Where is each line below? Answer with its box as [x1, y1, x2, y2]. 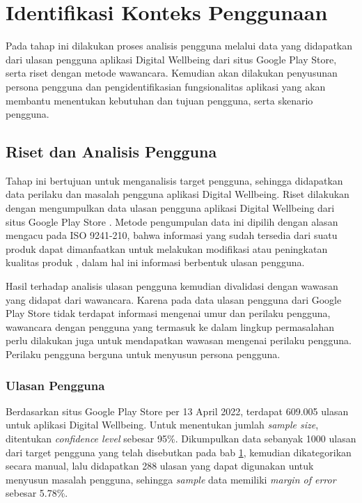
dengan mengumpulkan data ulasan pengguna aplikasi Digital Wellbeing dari [6, 201, 335, 215]
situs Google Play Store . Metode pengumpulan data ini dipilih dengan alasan [6, 214, 338, 229]
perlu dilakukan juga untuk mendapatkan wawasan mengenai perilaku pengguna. [6, 333, 352, 348]
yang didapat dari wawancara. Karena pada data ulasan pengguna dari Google [6, 292, 342, 307]
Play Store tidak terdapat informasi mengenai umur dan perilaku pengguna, [6, 306, 331, 320]
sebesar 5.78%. [6, 486, 68, 500]
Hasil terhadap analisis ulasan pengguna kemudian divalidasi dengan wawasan [6, 279, 338, 293]
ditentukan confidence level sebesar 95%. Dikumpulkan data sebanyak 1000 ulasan [6, 431, 356, 446]
